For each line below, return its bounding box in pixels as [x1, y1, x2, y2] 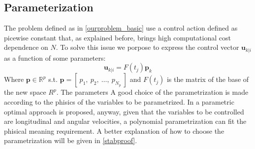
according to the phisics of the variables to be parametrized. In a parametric [4, 97, 234, 107]
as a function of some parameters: [4, 52, 106, 63]
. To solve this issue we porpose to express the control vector [56, 42, 239, 52]
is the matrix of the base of [166, 74, 249, 84]
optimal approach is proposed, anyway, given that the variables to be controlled [4, 106, 244, 116]
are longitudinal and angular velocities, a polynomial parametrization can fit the [4, 116, 247, 126]
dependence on [4, 42, 48, 52]
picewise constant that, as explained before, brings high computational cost [4, 32, 231, 42]
